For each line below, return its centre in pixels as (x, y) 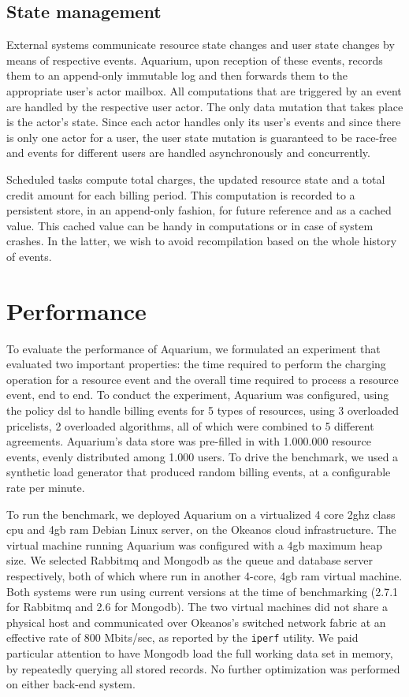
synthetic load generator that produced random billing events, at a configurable (199, 472)
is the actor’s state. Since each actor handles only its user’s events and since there (204, 122)
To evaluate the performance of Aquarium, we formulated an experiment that (193, 348)
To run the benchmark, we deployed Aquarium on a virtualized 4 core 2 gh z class (201, 514)
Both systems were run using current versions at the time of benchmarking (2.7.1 (203, 591)
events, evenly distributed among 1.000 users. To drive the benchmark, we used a (203, 456)
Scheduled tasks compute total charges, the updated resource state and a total (196, 179)
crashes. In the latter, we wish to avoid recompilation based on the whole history (202, 241)
